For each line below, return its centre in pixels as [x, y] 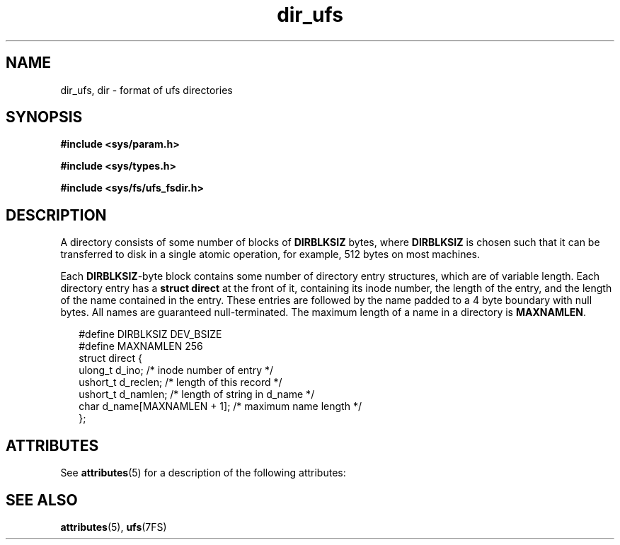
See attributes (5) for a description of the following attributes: [203, 473]
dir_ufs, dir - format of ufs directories [147, 90]
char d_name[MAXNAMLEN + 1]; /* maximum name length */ [220, 406]
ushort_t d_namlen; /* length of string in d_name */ [197, 394]
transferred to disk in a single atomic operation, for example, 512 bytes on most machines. [270, 254]
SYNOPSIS [44, 117]
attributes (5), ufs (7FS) [114, 527]
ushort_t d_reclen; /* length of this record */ [180, 382]
